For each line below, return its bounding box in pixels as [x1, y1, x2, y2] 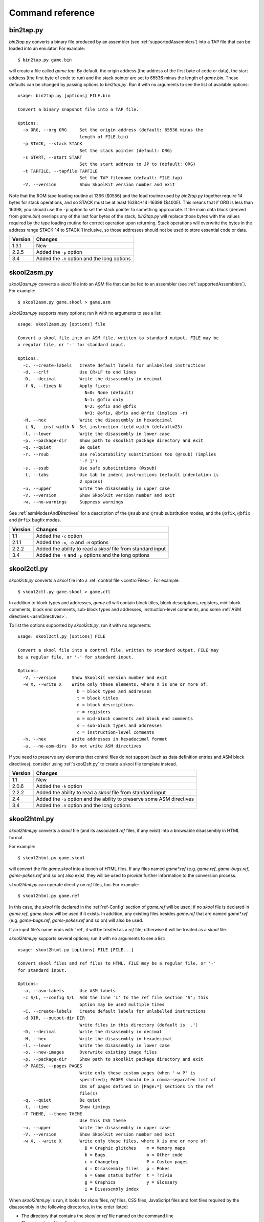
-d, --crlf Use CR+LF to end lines [22, 370, 136, 375]
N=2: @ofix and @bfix [85, 403, 136, 409]
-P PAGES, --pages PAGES [22, 1063, 83, 1069]
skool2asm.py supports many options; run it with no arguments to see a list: [9, 310, 162, 316]
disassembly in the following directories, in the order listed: [9, 1204, 128, 1210]
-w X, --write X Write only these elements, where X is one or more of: [22, 682, 209, 687]
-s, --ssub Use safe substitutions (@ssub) [22, 465, 157, 471]
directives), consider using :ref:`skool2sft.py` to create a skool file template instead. [9, 761, 177, 767]
